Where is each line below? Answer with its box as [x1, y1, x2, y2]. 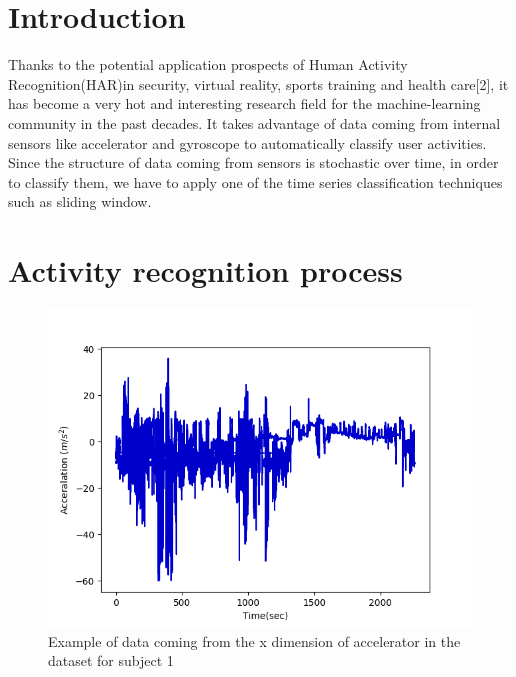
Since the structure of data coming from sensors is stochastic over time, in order [8, 152, 499, 173]
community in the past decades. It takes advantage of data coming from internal [8, 112, 501, 133]
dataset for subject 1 [48, 650, 174, 671]
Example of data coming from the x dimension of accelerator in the [48, 630, 461, 651]
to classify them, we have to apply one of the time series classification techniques [8, 171, 503, 192]
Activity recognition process [8, 250, 403, 291]
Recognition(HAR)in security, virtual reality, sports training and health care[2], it [8, 73, 509, 94]
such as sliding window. [8, 191, 152, 212]
